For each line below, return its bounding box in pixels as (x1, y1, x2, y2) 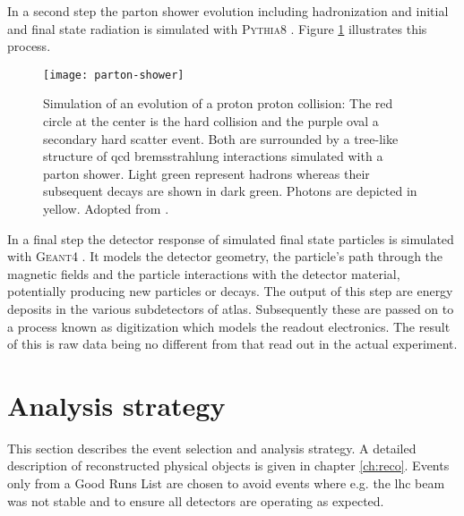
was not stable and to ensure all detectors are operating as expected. (7, 491, 384, 510)
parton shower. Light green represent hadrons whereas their (43, 164, 370, 182)
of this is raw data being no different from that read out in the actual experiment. (7, 334, 458, 353)
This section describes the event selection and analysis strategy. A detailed (7, 438, 417, 457)
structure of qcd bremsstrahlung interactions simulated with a (43, 147, 383, 165)
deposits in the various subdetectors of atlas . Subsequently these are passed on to (7, 299, 454, 317)
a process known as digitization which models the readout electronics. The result (7, 317, 451, 335)
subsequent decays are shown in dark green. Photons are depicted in (43, 182, 417, 200)
